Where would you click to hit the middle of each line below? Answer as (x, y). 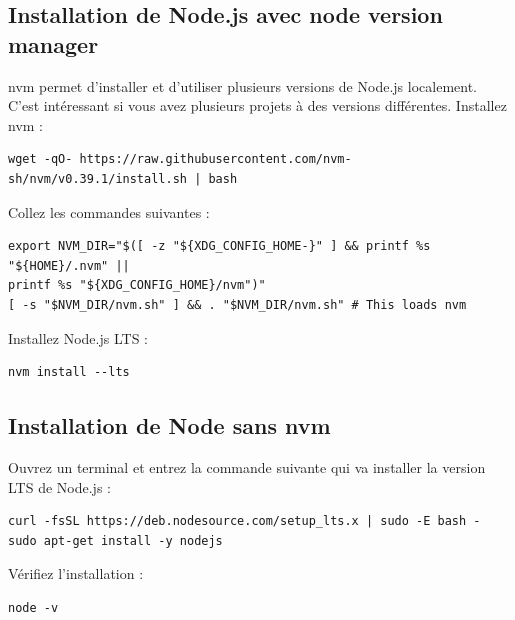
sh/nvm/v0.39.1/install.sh (97, 178)
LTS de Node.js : (59, 486)
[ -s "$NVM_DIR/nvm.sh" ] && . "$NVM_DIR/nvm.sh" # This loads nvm (237, 304)
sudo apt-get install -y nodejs (115, 540)
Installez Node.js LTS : (78, 337)
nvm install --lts (69, 372)
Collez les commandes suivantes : (109, 211)
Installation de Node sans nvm (169, 425)
